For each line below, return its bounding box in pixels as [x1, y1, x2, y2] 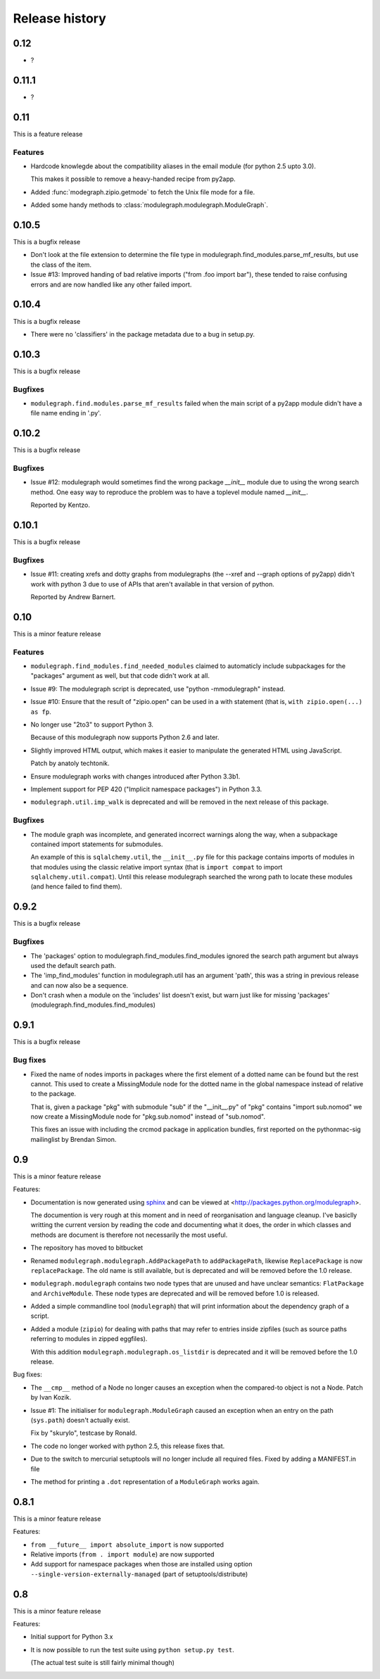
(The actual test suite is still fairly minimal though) [30, 1659, 175, 1667]
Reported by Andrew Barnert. [30, 593, 116, 601]
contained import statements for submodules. [30, 840, 163, 848]
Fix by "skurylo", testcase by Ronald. [30, 1429, 137, 1438]
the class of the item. [30, 260, 91, 269]
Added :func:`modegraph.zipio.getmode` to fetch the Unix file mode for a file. [30, 187, 255, 196]
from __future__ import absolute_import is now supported [30, 1540, 224, 1549]
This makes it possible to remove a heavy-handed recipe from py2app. [30, 175, 236, 183]
